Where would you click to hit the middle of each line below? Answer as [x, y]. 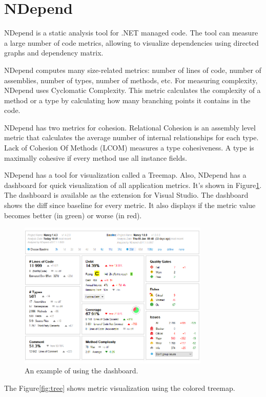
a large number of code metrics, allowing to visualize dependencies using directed [131, 42]
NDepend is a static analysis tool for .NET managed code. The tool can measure [131, 33]
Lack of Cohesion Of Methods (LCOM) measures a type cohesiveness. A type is [129, 148]
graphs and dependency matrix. [54, 53]
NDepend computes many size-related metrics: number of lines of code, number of [133, 70]
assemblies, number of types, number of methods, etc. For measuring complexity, [131, 80]
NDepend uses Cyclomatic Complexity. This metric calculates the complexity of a [132, 90]
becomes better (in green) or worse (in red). [73, 215]
